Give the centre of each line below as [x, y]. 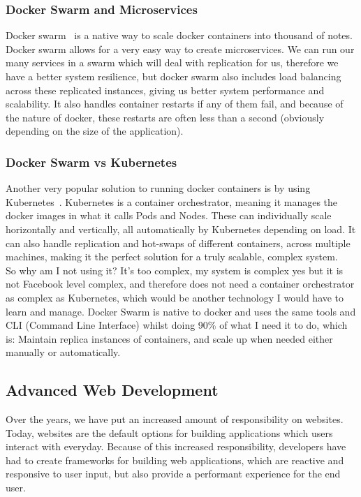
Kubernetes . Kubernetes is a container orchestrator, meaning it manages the [172, 201]
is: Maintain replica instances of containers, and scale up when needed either [169, 338]
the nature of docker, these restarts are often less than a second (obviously [165, 117]
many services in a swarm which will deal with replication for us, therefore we [172, 62]
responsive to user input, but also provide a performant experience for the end [173, 474]
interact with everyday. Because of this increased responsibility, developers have [176, 446]
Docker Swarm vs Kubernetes [91, 162]
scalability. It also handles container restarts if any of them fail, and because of [175, 104]
